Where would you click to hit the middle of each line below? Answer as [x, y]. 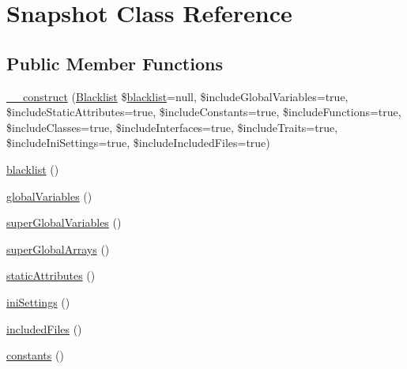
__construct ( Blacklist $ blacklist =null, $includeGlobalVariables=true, [177, 96]
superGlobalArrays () [58, 249]
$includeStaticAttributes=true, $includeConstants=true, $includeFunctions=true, [204, 112]
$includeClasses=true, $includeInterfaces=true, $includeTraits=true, [172, 127]
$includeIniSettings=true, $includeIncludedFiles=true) [138, 143]
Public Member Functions [115, 63]
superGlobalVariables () [64, 222]
